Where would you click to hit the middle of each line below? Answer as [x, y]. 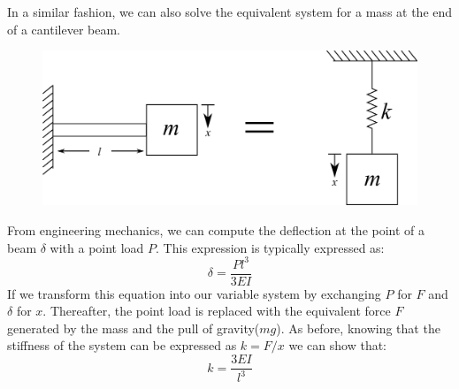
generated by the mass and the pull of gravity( [134, 328]
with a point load [97, 247]
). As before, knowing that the [358, 328]
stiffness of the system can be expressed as [122, 345]
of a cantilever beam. [64, 29]
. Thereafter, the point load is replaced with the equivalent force [217, 311]
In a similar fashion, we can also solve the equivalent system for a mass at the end [230, 11]
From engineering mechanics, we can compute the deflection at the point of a [216, 229]
